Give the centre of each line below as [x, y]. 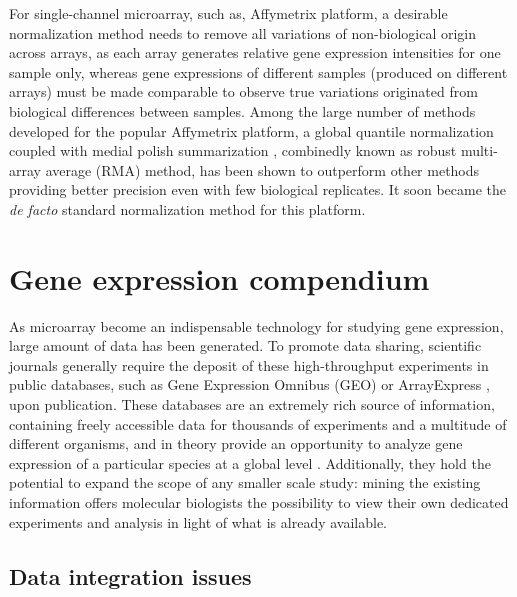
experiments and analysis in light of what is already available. [198, 521]
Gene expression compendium [219, 277]
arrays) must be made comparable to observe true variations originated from [243, 91]
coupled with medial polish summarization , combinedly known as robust [233, 150]
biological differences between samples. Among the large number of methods [242, 110]
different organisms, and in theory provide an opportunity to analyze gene [236, 443]
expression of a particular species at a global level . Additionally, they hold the [250, 462]
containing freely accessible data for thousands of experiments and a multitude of [258, 423]
